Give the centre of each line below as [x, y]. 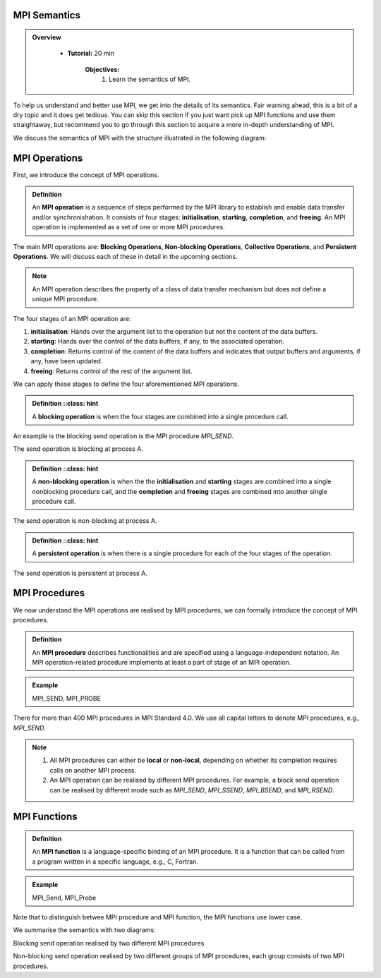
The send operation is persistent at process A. [80, 573]
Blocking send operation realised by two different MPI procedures [109, 943]
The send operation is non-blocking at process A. [85, 521]
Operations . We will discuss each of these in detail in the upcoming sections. [125, 256]
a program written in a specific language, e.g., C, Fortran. [115, 862]
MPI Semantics [47, 15]
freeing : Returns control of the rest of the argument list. [111, 371]
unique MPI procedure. [65, 299]
